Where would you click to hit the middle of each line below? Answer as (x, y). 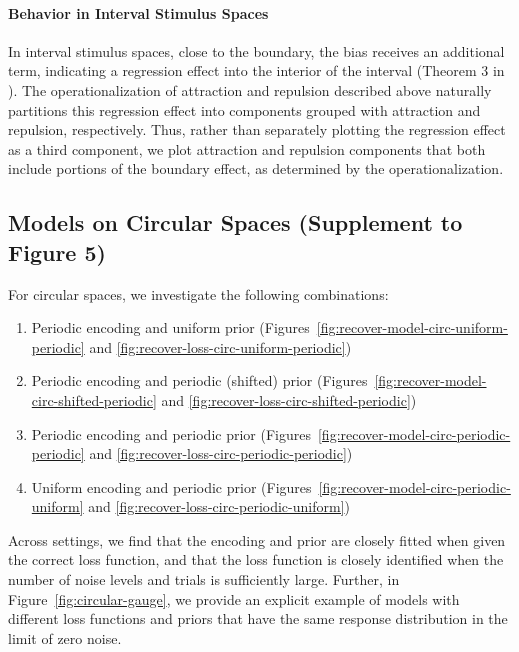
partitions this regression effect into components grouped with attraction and (244, 109)
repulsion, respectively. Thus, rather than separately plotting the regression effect (257, 129)
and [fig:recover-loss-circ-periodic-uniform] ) (219, 506)
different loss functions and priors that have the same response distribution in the (258, 618)
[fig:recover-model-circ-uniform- (412, 327)
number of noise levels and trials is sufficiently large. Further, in (204, 579)
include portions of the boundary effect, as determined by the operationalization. (256, 168)
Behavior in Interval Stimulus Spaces (138, 12)
